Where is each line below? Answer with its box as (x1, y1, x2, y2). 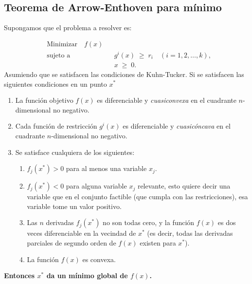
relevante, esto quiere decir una (137, 181, 231, 191)
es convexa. (82, 254, 116, 264)
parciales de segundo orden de (27, 237, 116, 247)
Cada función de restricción (15, 121, 97, 131)
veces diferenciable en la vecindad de (27, 228, 136, 238)
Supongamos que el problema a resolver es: (4, 22, 132, 33)
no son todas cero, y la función (103, 217, 195, 227)
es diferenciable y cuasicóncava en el (123, 121, 231, 131)
